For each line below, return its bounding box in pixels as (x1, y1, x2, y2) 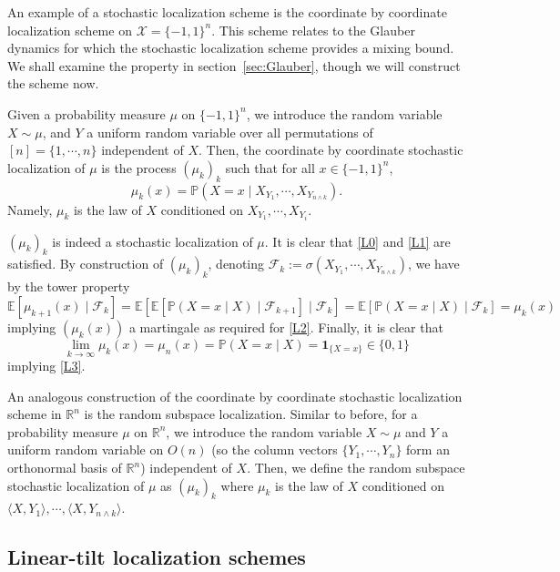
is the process (101, 158, 177, 177)
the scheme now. (7, 74, 99, 93)
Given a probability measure (7, 104, 166, 123)
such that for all (225, 158, 315, 177)
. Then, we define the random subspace (247, 458, 465, 477)
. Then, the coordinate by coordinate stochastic (199, 140, 463, 159)
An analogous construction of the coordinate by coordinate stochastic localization (7, 386, 463, 405)
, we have (407, 254, 460, 273)
